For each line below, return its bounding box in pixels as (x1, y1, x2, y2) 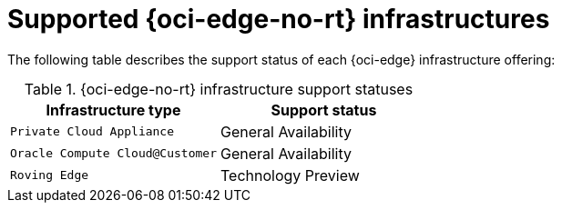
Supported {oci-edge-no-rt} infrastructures (7, 4, 550, 35)
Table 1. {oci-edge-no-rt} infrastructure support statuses (24, 79, 414, 98)
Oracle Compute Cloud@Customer (10, 146, 217, 161)
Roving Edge (10, 168, 89, 183)
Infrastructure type (46, 100, 181, 119)
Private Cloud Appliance (10, 125, 175, 139)
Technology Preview (220, 165, 360, 185)
